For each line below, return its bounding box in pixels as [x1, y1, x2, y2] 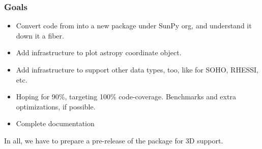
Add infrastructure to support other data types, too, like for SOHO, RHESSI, [16, 64, 258, 74]
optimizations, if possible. [16, 101, 96, 111]
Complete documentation [16, 118, 95, 129]
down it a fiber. [16, 30, 64, 41]
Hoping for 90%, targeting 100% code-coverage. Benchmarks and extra [16, 91, 236, 102]
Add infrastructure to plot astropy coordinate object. [16, 47, 182, 58]
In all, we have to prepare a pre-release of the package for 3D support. [4, 135, 223, 145]
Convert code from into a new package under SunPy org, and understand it [16, 20, 252, 31]
